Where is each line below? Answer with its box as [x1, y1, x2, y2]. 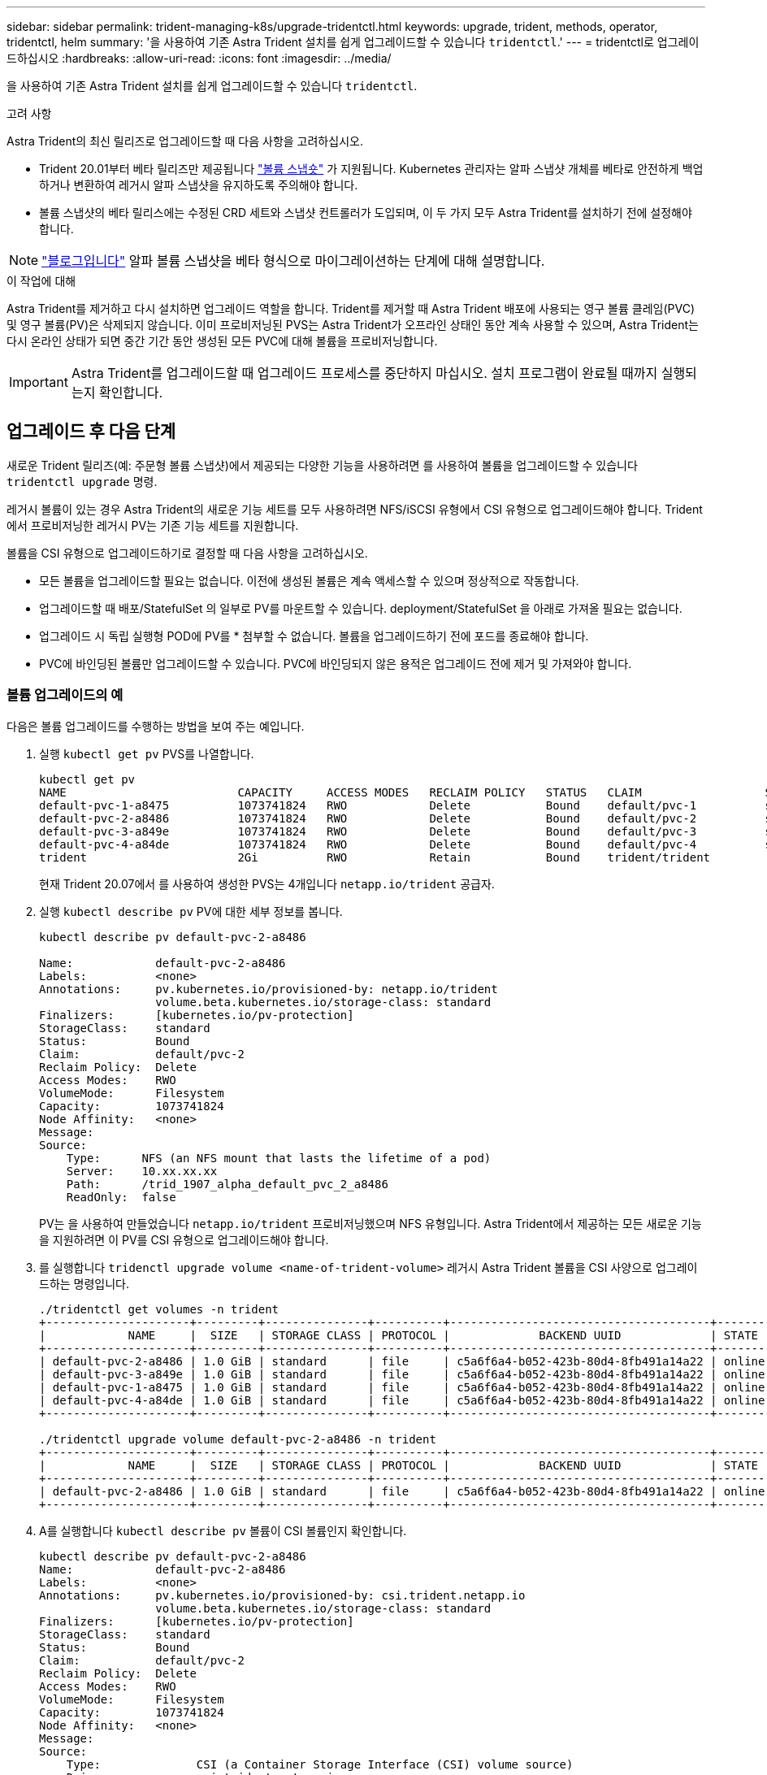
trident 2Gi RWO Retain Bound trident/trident [39, 850, 711, 864]
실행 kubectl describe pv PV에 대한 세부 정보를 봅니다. [39, 904, 343, 918]
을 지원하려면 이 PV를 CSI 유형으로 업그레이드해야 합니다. [39, 1232, 329, 1247]
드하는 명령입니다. [39, 1276, 130, 1291]
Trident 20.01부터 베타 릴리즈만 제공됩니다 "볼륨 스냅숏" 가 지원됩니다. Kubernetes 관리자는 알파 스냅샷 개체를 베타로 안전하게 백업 [39, 162, 704, 176]
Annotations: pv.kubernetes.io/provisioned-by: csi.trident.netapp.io [39, 1588, 526, 1602]
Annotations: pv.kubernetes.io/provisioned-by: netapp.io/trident [39, 982, 498, 996]
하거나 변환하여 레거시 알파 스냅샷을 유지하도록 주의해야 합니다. [39, 178, 358, 192]
